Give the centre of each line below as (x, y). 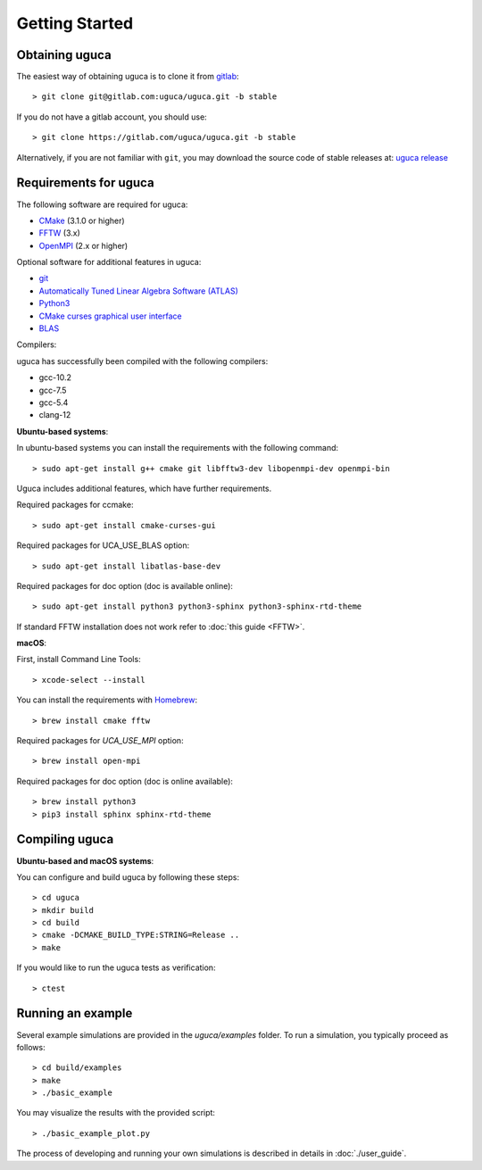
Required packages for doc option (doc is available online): (125, 585)
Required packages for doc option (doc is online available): (125, 781)
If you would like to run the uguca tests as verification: (116, 967)
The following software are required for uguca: (102, 204)
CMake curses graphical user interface (110, 316)
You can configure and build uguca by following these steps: (128, 877)
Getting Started (75, 23)
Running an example (75, 1013)
